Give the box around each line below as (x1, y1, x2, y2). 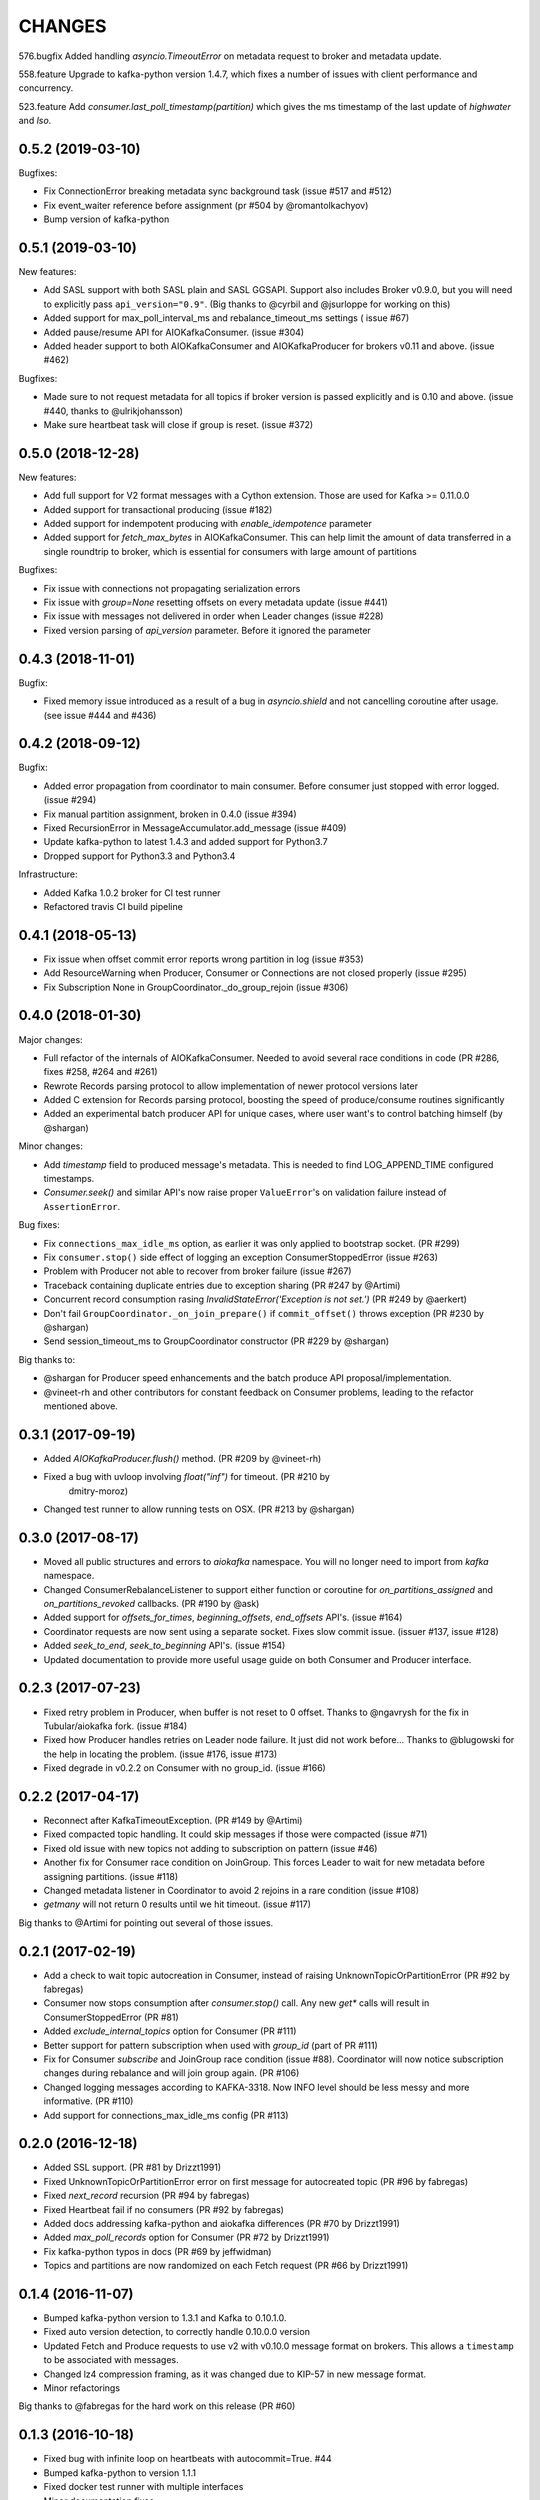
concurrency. (18, 82, 74, 94)
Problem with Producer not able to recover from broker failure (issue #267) (43, 1265, 352, 1277)
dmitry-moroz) (68, 1485, 129, 1497)
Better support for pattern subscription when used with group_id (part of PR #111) (43, 2039, 379, 2051)
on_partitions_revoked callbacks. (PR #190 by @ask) (43, 1598, 260, 1610)
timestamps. (43, 1173, 95, 1185)
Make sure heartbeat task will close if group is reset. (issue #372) (43, 419, 314, 430)
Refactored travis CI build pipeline (43, 900, 184, 912)
